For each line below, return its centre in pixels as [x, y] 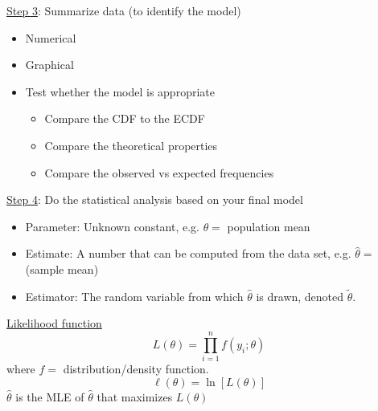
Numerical [51, 37]
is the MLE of [50, 396]
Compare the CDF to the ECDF [125, 118]
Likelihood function [54, 323]
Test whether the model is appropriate [120, 91]
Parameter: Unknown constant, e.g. [112, 226]
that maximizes [135, 396]
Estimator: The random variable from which [134, 296]
